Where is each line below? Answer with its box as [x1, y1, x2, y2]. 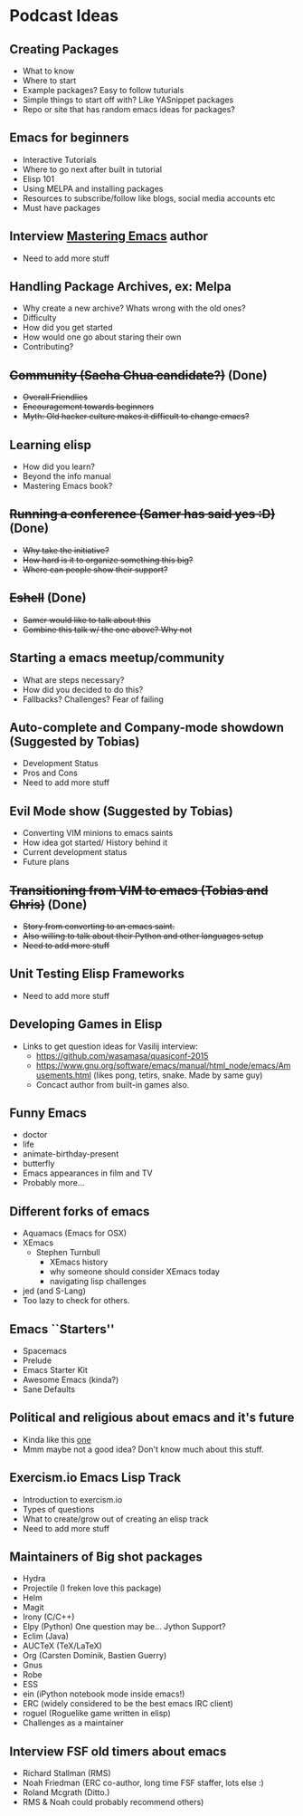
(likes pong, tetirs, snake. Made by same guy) [93, 1070, 263, 1081]
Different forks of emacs [9, 1204, 150, 1219]
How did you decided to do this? [22, 684, 144, 695]
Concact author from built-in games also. [35, 1079, 190, 1090]
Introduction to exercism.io [22, 1494, 123, 1504]
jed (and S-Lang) [22, 1285, 86, 1296]
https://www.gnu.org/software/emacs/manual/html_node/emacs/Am [35, 1060, 291, 1071]
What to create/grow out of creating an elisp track [22, 1513, 210, 1524]
